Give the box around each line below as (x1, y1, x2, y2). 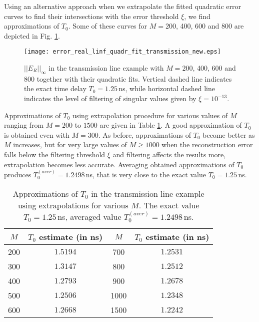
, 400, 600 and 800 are (175, 21, 244, 31)
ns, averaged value (57, 210, 121, 222)
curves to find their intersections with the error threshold (4, 11, 179, 21)
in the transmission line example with (48, 63, 164, 73)
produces (4, 169, 31, 179)
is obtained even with (4, 129, 69, 140)
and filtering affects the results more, (112, 149, 226, 159)
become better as (202, 129, 255, 140)
